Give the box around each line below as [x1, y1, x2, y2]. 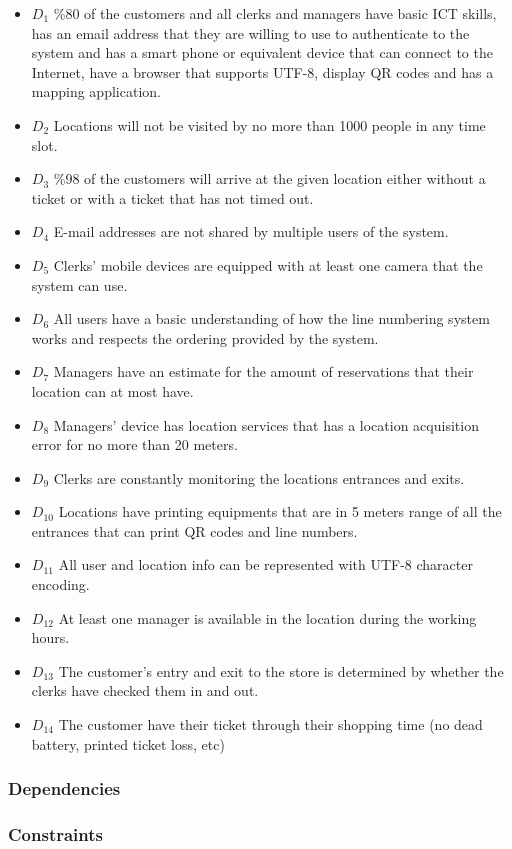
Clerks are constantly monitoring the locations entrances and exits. [53, 467, 465, 488]
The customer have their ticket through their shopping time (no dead [58, 714, 483, 735]
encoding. [31, 574, 90, 595]
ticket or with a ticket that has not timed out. [31, 187, 314, 208]
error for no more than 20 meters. [31, 434, 238, 455]
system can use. [31, 274, 128, 295]
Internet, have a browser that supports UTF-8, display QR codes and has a [31, 61, 494, 82]
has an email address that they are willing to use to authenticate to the [31, 22, 470, 43]
